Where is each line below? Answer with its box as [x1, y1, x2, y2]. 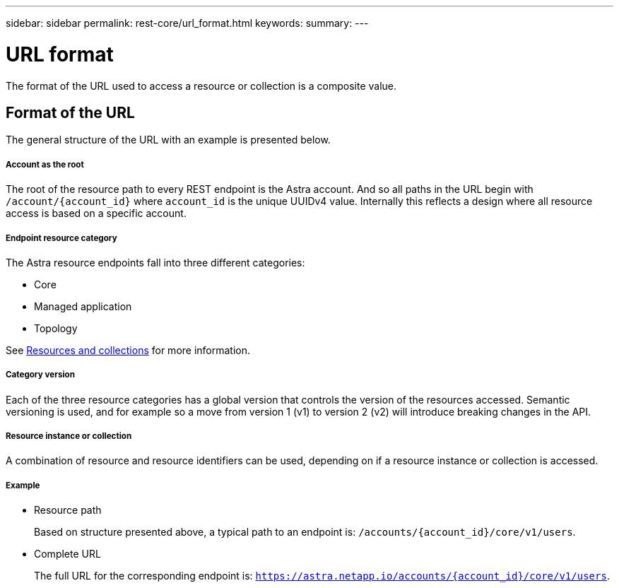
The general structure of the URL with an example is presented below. [6, 134, 331, 146]
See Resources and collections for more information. [6, 343, 251, 356]
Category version [6, 370, 75, 380]
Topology [34, 322, 78, 334]
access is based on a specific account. [6, 207, 187, 220]
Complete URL [34, 548, 101, 560]
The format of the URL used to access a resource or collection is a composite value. [6, 79, 397, 92]
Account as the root [6, 159, 84, 170]
